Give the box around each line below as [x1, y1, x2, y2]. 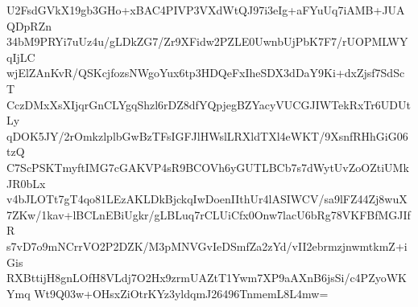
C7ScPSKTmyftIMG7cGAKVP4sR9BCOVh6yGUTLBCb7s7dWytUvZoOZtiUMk [6, 158, 409, 175]
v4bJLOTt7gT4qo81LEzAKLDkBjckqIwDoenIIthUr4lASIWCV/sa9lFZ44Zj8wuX [6, 190, 408, 207]
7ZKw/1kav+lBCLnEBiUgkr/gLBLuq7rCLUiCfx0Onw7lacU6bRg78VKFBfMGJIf [6, 206, 411, 223]
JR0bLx [6, 174, 46, 191]
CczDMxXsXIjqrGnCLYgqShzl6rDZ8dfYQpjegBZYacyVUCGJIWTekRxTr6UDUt [6, 96, 411, 113]
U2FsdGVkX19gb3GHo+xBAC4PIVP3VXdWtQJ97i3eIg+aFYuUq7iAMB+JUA [6, 2, 405, 18]
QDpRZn [6, 17, 52, 34]
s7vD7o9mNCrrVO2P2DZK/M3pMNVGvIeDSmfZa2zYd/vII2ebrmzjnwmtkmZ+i [6, 237, 408, 254]
